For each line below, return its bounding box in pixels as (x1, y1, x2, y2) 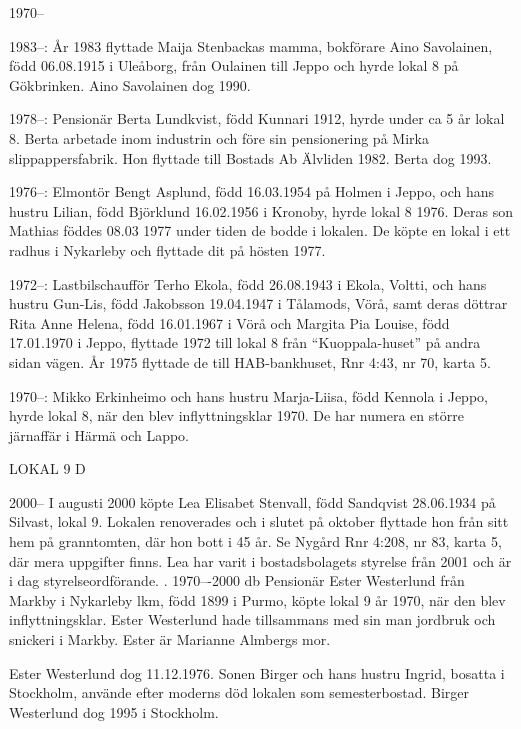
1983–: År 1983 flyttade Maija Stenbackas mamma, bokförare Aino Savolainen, (9, 35, 493, 56)
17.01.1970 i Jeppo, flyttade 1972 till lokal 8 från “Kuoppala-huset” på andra (9, 332, 481, 353)
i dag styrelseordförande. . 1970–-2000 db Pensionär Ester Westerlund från (9, 570, 465, 591)
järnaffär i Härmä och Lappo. (9, 424, 189, 445)
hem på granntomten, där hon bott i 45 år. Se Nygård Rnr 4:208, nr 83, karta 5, (9, 531, 502, 552)
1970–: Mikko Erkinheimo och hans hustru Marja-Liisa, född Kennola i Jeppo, (9, 385, 488, 406)
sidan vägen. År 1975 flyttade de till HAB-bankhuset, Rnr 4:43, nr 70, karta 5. (9, 351, 491, 372)
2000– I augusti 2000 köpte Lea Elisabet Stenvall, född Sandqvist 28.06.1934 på (9, 491, 496, 512)
